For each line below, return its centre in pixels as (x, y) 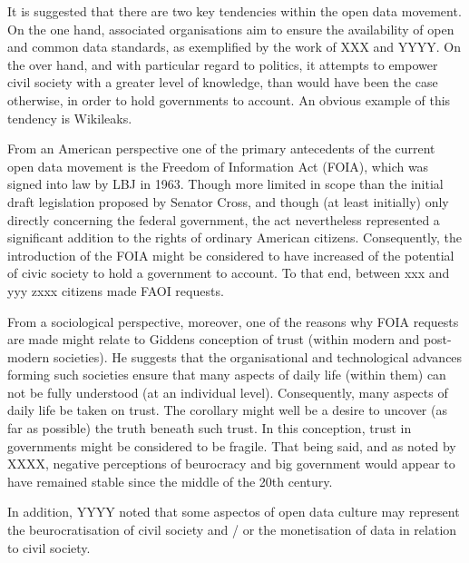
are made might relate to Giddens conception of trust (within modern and (214, 339)
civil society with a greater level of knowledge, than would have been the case (223, 82)
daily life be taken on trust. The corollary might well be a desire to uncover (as (227, 410)
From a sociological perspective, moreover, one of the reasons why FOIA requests (233, 321)
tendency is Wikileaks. (70, 118)
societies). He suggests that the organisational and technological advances (258, 356)
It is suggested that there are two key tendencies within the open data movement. (234, 11)
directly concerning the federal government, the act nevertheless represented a (224, 219)
